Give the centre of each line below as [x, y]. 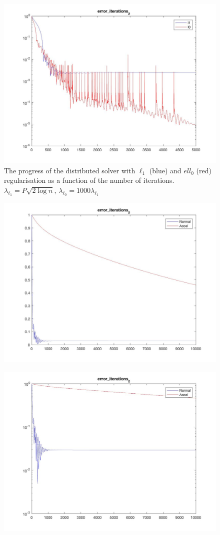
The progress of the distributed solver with [70, 170]
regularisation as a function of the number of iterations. [89, 180]
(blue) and [165, 170]
